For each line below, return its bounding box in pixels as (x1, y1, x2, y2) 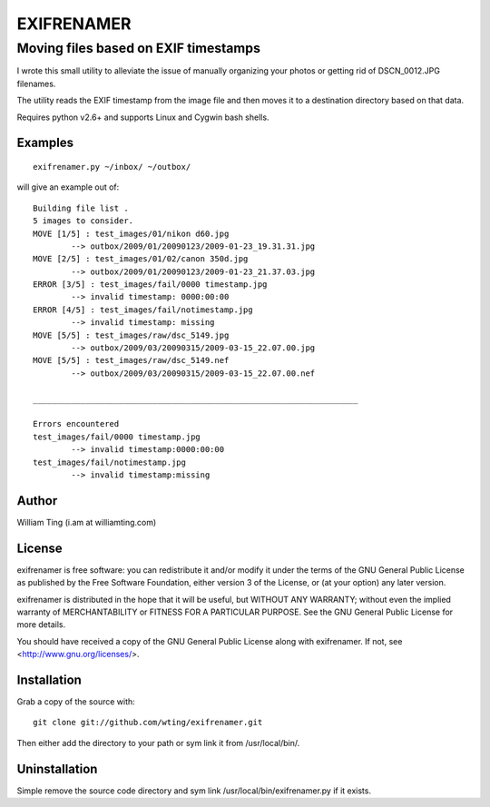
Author (16, 493, 58, 508)
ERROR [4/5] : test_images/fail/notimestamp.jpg (33, 304, 253, 315)
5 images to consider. (33, 216, 134, 226)
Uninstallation (16, 761, 98, 776)
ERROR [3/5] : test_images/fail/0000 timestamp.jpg (33, 280, 268, 290)
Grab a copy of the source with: (16, 696, 135, 707)
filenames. (16, 78, 56, 89)
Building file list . (33, 202, 129, 213)
